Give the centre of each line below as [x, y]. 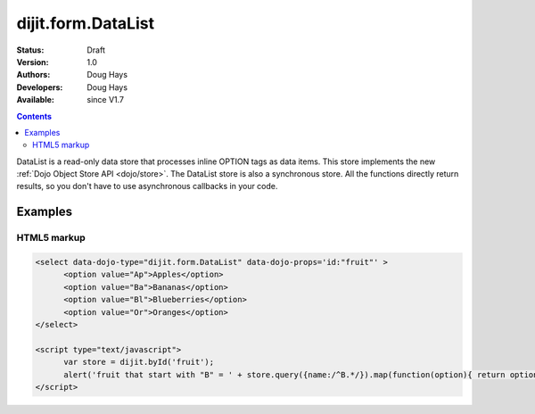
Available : [36, 100]
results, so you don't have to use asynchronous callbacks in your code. [147, 186]
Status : [30, 50]
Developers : [40, 87]
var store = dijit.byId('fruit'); [139, 362]
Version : [33, 62]
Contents [34, 116]
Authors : [33, 75]
